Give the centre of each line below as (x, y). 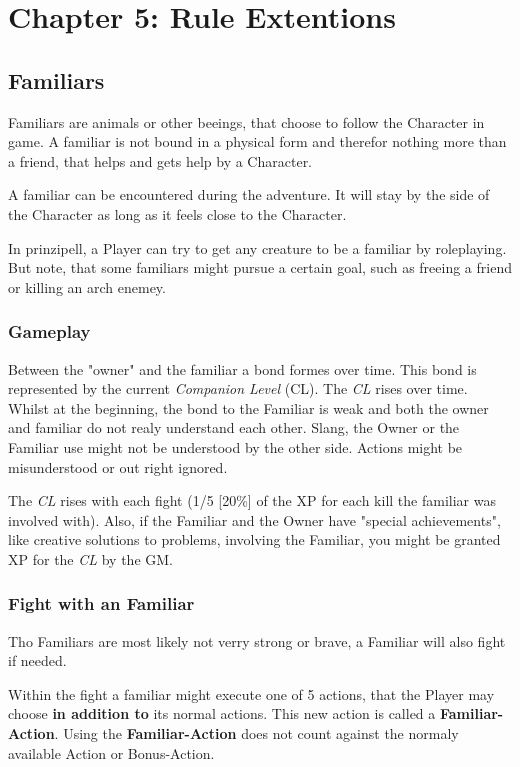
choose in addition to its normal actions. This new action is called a (222, 713)
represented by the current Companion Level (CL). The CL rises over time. (238, 388)
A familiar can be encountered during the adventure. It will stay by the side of (249, 194)
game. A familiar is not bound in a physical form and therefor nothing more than (257, 141)
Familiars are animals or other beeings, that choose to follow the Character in (246, 121)
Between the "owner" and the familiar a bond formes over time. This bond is (242, 368)
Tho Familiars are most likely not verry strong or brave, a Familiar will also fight (257, 640)
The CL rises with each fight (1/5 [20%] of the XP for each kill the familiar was (252, 500)
